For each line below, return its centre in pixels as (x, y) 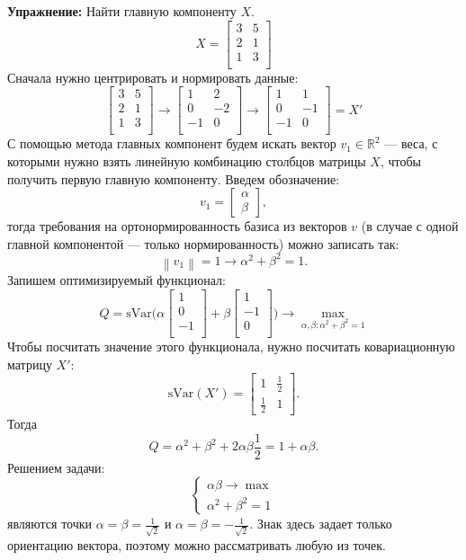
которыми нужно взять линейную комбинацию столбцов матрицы (187, 161)
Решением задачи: (56, 467)
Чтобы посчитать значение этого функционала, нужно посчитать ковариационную (231, 347)
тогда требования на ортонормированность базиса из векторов (177, 226)
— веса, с (411, 143)
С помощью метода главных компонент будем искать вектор (172, 143)
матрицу (30, 364)
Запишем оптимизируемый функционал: (116, 280)
